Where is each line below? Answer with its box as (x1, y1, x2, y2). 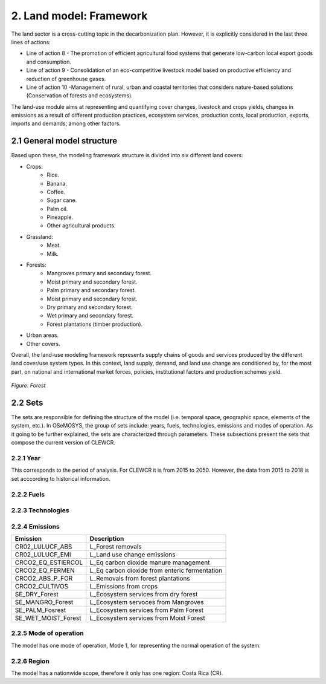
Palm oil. (46, 205, 68, 212)
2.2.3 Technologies (11, 506, 69, 515)
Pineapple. (46, 213, 74, 221)
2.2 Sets (11, 397, 43, 408)
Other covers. (26, 340, 60, 347)
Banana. (46, 180, 68, 187)
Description (89, 535, 124, 542)
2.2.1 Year (11, 454, 41, 462)
